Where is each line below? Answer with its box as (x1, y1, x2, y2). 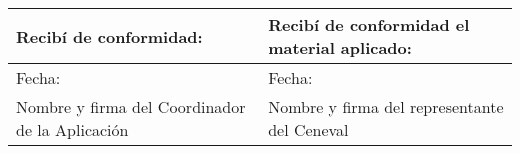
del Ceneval (268, 118, 349, 141)
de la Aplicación (16, 118, 129, 141)
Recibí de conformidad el (268, 13, 470, 36)
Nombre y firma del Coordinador (16, 95, 246, 118)
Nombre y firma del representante (268, 95, 504, 118)
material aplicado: (268, 36, 412, 59)
